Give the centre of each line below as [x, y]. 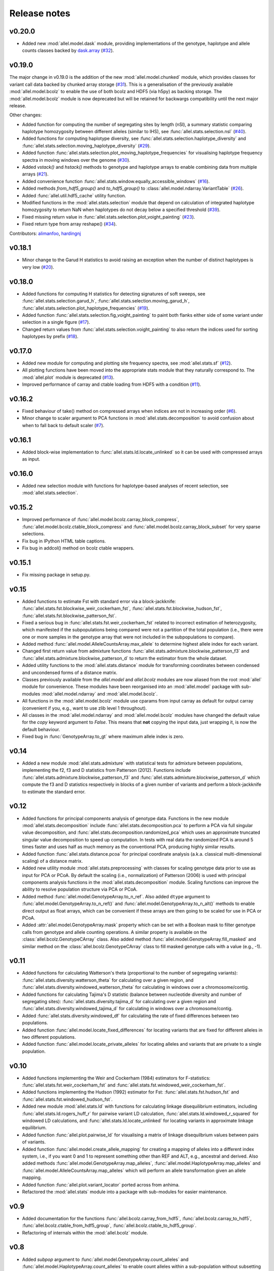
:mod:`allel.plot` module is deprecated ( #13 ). [68, 377]
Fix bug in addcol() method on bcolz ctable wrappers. [78, 548]
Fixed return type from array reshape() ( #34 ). [70, 224]
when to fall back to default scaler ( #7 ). [63, 425]
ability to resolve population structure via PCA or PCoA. [80, 889]
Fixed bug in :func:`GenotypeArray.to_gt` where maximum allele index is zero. [103, 737]
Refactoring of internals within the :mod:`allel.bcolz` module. [85, 1232]
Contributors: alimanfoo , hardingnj [45, 233]
